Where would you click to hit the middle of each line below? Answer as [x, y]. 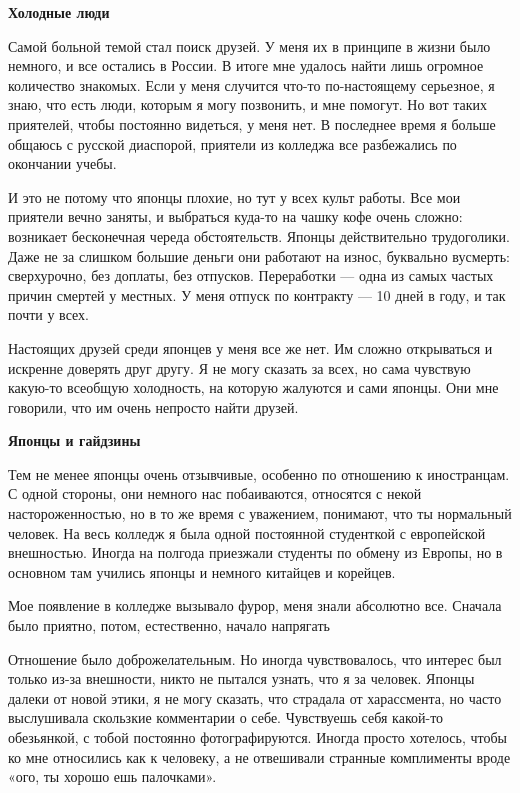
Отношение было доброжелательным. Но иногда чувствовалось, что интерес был [255, 658]
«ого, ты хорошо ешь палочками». [112, 776]
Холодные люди [59, 12]
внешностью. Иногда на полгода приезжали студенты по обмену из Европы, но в [255, 552]
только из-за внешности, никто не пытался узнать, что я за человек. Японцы [241, 678]
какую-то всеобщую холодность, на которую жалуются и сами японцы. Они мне [253, 387]
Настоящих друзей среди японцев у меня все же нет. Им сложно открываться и [250, 347]
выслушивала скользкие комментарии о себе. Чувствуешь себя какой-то [226, 717]
